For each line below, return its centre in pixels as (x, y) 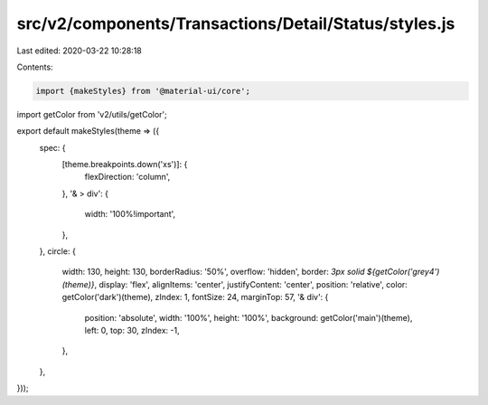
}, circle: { (57, 251)
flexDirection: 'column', (127, 177)
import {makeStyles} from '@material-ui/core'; (143, 91)
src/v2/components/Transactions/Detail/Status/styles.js (236, 24)
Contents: (35, 67)
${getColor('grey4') (403, 272)
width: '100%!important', (130, 214)
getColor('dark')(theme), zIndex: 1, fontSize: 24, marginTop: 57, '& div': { (195, 297)
